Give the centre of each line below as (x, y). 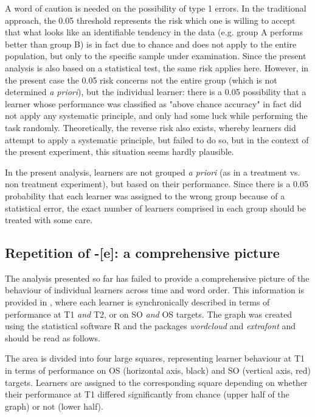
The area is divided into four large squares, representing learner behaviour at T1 (155, 358)
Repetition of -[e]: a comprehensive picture (142, 253)
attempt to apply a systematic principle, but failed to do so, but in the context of (157, 139)
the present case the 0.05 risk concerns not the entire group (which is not (141, 80)
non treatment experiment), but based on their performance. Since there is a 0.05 (157, 184)
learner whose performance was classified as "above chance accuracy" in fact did (153, 103)
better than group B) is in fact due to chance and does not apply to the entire (151, 44)
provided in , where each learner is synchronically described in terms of (137, 302)
